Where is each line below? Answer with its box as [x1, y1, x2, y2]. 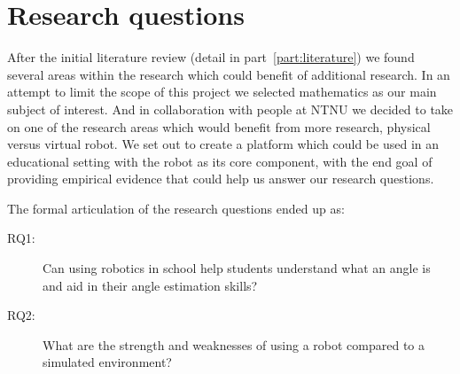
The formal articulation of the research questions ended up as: [7, 199, 345, 217]
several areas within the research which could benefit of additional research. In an [7, 65, 450, 83]
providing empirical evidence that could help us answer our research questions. [7, 169, 434, 188]
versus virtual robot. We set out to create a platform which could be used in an [7, 135, 440, 153]
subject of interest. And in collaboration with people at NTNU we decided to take [7, 99, 454, 118]
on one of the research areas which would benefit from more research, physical [7, 117, 431, 136]
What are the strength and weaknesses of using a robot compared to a [43, 335, 425, 354]
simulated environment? [43, 353, 172, 371]
